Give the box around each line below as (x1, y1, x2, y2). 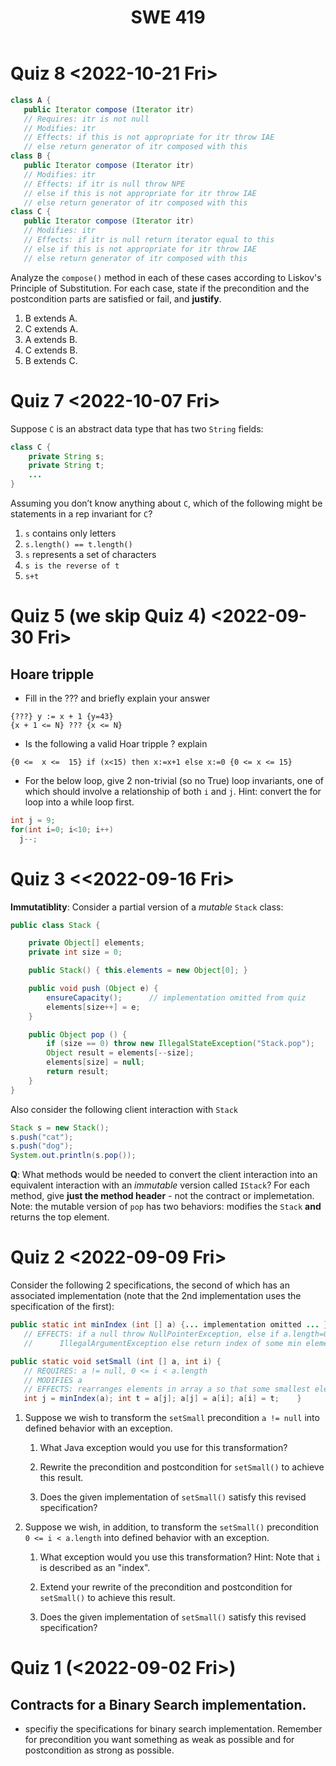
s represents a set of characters (24, 549, 157, 560)
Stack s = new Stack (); (10, 1122, 110, 1133)
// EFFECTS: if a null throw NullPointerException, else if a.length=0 (23, 1329, 329, 1339)
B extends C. (24, 354, 78, 366)
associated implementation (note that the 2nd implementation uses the (10, 1290, 302, 1302)
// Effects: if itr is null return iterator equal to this (23, 235, 275, 245)
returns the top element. (10, 1211, 110, 1223)
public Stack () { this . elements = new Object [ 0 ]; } (28, 966, 248, 976)
